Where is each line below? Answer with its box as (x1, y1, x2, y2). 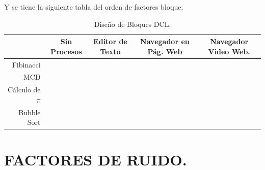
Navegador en (140, 36, 190, 47)
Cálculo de (8, 84, 41, 95)
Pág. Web (147, 46, 182, 56)
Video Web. (208, 46, 250, 56)
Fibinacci (12, 59, 41, 70)
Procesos (50, 46, 82, 56)
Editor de (93, 36, 127, 47)
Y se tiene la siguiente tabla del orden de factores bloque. (4, 2, 183, 12)
